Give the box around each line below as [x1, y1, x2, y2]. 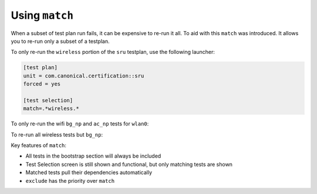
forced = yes [23, 81, 61, 87]
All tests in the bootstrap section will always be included [25, 152, 161, 159]
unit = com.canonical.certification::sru [23, 72, 144, 79]
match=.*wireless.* [23, 105, 79, 112]
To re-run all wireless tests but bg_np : [11, 131, 103, 138]
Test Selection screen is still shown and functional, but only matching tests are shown [25, 161, 233, 168]
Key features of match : [11, 142, 67, 149]
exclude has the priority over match [25, 177, 114, 184]
